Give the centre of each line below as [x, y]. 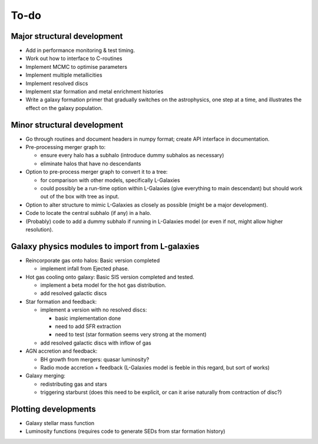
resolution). [39, 229]
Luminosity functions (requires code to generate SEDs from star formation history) [125, 431]
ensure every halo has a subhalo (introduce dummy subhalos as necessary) [132, 155]
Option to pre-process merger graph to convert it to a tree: [97, 172]
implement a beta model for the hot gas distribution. [103, 285]
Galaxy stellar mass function [60, 423]
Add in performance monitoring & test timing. [80, 51]
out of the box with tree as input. [80, 197]
